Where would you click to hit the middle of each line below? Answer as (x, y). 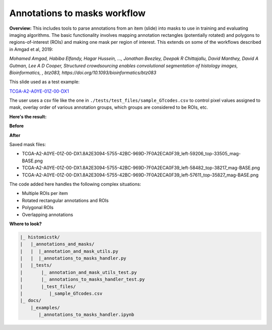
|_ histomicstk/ (40, 237)
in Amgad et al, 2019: (31, 49)
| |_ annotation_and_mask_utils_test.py (78, 272)
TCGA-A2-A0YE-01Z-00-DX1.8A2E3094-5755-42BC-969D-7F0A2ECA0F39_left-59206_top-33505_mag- (131, 154)
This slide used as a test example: (45, 82)
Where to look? (26, 224)
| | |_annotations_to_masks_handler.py (73, 258)
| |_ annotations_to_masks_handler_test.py (82, 279)
